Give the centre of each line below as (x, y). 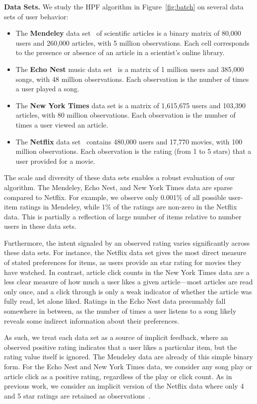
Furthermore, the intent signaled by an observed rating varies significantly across (127, 242)
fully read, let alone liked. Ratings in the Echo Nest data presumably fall (115, 301)
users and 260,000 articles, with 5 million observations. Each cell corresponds (132, 42)
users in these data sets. (40, 226)
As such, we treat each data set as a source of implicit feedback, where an (116, 337)
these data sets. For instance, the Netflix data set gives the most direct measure (125, 252)
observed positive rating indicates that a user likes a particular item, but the (121, 347)
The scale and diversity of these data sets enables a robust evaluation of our (120, 177)
